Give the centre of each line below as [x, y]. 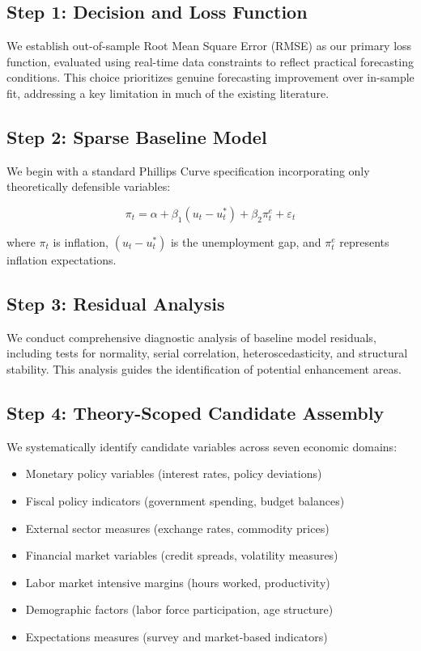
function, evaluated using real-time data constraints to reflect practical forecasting [210, 61]
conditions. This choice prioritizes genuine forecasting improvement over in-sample [210, 77]
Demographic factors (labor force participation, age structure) [179, 609]
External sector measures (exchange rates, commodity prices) [177, 528]
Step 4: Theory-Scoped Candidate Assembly [196, 412]
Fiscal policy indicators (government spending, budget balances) [185, 500]
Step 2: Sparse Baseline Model [137, 136]
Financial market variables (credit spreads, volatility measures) [182, 555]
